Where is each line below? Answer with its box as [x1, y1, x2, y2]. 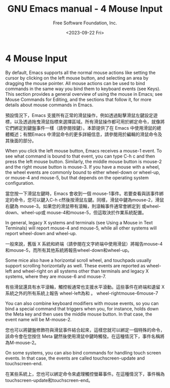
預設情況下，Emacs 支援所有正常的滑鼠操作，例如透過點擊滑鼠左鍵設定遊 [5, 112, 158, 118]
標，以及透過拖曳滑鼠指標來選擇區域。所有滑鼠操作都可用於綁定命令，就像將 [5, 119, 165, 125]
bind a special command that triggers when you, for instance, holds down [5, 305, 159, 312]
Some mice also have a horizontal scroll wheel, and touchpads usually [5, 257, 152, 263]
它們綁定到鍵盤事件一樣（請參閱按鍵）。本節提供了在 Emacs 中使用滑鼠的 [5, 125, 157, 131]
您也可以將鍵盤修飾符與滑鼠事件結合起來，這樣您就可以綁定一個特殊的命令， [5, 327, 165, 333]
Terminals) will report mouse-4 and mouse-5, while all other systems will [5, 225, 157, 231]
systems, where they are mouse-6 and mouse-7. [5, 273, 106, 279]
